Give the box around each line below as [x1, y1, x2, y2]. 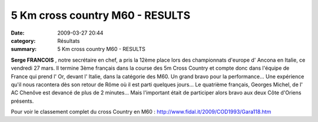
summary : [11, 46, 37, 53]
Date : [11, 29, 25, 36]
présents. [11, 97, 34, 104]
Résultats [57, 37, 80, 44]
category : [11, 37, 36, 44]
